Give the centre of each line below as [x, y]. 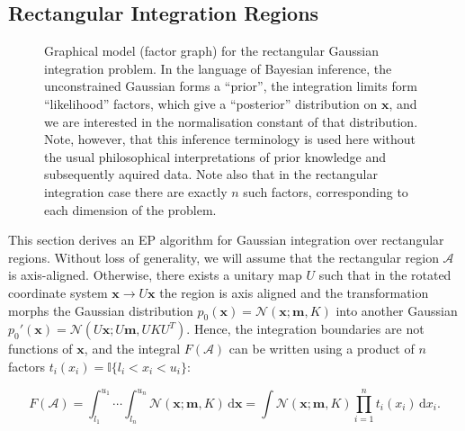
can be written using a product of [322, 349]
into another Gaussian [397, 310]
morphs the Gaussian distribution [101, 310]
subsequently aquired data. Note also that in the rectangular [211, 174]
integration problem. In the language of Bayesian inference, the [218, 68]
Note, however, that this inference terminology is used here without [230, 139]
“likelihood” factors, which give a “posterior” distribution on [211, 103]
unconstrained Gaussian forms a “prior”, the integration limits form [231, 86]
